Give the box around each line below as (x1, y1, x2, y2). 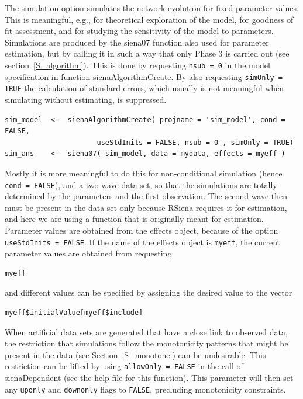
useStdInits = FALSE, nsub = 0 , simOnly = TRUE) (97, 138, 294, 147)
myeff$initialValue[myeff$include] (5, 308, 143, 317)
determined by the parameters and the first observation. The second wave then (5, 190, 288, 202)
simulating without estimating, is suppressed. (5, 93, 167, 105)
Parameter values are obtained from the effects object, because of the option (5, 224, 278, 236)
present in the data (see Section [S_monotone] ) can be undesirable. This (5, 348, 266, 360)
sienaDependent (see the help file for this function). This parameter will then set (5, 372, 294, 383)
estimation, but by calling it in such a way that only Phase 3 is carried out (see (5, 47, 290, 60)
